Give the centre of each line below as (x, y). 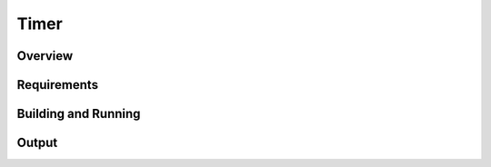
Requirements (58, 85)
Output (37, 143)
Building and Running (79, 114)
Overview (45, 56)
